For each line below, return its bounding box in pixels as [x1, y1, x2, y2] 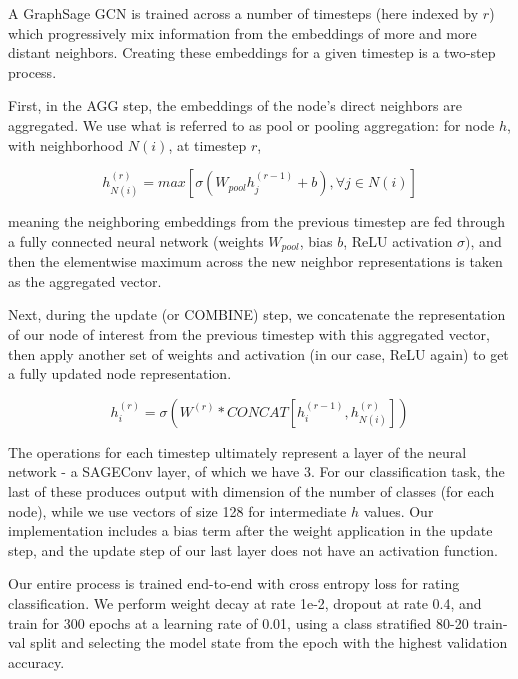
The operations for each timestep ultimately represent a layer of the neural [8, 441, 467, 462]
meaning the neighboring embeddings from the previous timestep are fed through [8, 211, 506, 232]
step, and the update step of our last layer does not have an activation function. [8, 539, 499, 560]
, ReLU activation [343, 230, 453, 251]
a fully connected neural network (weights [8, 230, 264, 251]
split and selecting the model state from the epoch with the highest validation [30, 632, 508, 653]
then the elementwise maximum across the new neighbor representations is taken [8, 251, 503, 272]
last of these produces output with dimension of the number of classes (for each [8, 480, 495, 501]
